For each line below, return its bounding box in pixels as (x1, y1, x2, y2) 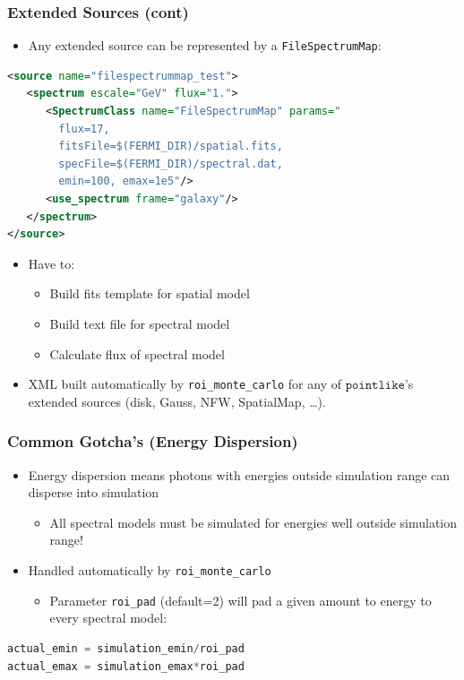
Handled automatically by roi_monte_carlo (28, 561, 271, 580)
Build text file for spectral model (49, 314, 230, 332)
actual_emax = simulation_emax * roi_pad (7, 659, 245, 673)
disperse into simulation (28, 483, 159, 502)
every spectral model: (49, 608, 168, 627)
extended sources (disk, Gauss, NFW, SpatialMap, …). (28, 392, 326, 410)
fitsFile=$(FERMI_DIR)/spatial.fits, (58, 140, 283, 153)
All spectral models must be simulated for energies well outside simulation (49, 512, 458, 531)
